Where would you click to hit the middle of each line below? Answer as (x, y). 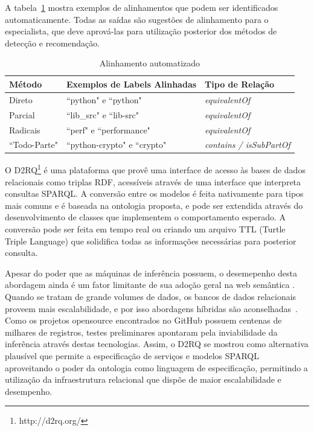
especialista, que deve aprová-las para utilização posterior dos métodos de (141, 31)
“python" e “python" (104, 99)
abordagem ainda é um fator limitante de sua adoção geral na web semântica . (150, 285)
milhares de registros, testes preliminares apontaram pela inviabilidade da (141, 332)
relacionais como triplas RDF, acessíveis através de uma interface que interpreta (153, 181)
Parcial (22, 114)
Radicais (25, 129)
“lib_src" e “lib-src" (102, 114)
